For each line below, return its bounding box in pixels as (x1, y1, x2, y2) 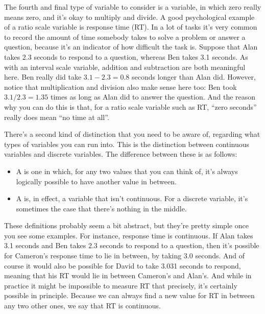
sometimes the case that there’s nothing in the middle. (16, 203, 187, 213)
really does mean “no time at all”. (4, 111, 109, 122)
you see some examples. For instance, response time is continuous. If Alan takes (4, 230, 253, 240)
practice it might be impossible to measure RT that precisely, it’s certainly (4, 280, 237, 291)
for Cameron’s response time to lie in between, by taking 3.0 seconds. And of (4, 250, 245, 261)
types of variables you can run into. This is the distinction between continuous (4, 138, 250, 149)
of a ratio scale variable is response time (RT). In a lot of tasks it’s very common (4, 21, 257, 32)
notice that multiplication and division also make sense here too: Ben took (4, 81, 237, 92)
